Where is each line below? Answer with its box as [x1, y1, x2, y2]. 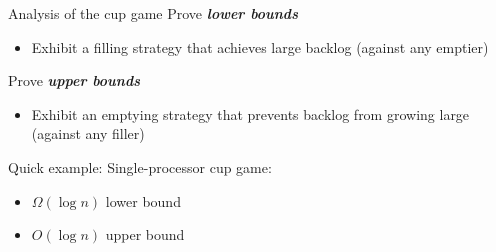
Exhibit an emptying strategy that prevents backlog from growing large [31, 103, 470, 124]
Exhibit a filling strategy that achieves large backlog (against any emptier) [31, 36, 489, 57]
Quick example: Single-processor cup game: [8, 156, 272, 177]
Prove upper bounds [8, 70, 140, 91]
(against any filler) [31, 123, 145, 144]
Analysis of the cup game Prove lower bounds [8, 3, 298, 23]
